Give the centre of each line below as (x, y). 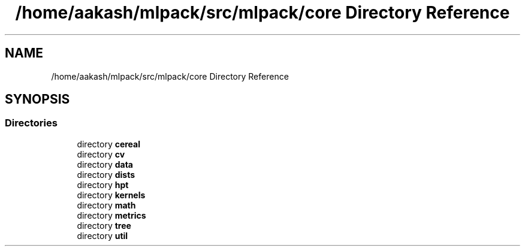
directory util (102, 235)
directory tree (104, 225)
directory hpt (103, 185)
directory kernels (111, 195)
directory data (105, 164)
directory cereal (109, 144)
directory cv (101, 154)
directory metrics (111, 215)
